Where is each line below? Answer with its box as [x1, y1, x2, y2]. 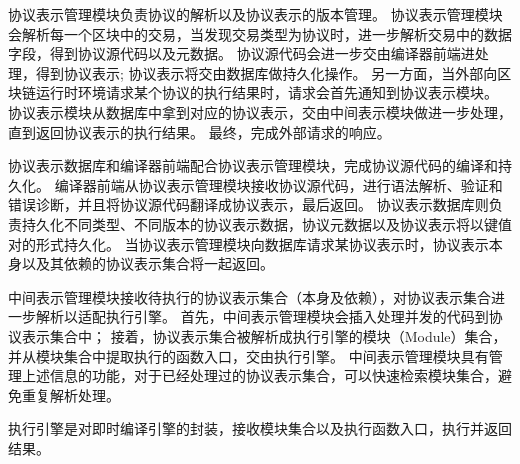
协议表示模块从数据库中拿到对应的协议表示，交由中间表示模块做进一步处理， [8, 101, 512, 122]
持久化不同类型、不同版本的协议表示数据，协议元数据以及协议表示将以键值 [21, 213, 512, 234]
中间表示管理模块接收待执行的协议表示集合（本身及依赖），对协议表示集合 [8, 286, 491, 307]
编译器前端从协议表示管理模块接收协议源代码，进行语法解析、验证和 [54, 174, 503, 195]
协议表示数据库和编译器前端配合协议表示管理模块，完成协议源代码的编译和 [8, 155, 498, 176]
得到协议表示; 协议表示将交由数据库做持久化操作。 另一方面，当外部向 [35, 62, 498, 83]
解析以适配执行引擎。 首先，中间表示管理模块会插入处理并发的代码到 [35, 306, 489, 327]
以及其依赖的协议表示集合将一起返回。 [21, 253, 274, 274]
